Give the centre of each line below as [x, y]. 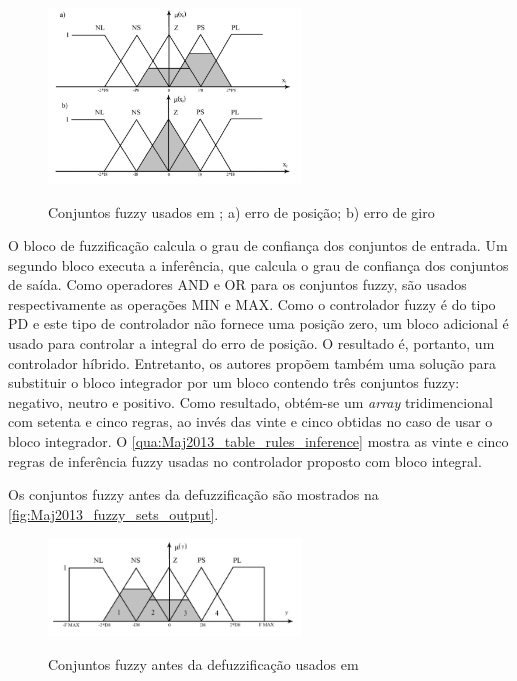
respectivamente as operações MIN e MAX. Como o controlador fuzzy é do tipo [252, 303]
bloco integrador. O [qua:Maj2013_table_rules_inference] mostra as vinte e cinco [258, 441]
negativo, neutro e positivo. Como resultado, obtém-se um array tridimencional [250, 401]
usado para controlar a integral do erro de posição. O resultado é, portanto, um [251, 343]
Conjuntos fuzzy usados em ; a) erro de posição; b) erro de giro [241, 211]
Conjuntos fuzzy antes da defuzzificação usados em [203, 663]
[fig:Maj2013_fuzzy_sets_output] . [113, 513]
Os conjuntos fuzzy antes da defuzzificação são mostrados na [193, 494]
